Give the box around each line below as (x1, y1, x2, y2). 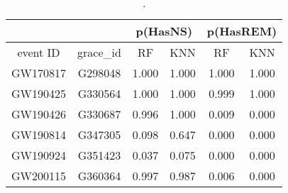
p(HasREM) (206, 23, 277, 39)
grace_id (77, 44, 121, 60)
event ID (17, 44, 60, 60)
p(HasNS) (135, 23, 193, 39)
